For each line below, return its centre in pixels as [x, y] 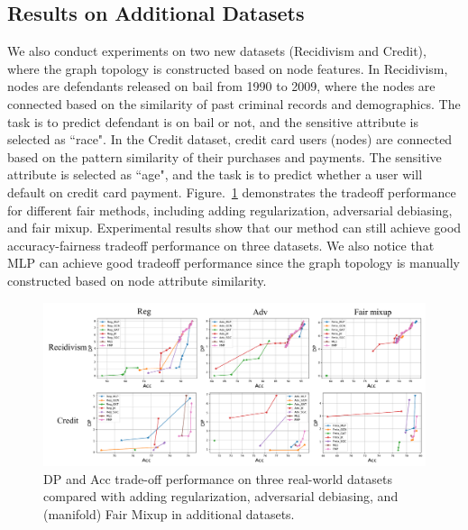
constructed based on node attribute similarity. [137, 280]
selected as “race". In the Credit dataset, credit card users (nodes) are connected [230, 139]
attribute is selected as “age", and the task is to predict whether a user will [215, 174]
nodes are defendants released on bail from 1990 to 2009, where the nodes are [221, 86]
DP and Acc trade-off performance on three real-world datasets [218, 478]
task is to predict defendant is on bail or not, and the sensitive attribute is [213, 121]
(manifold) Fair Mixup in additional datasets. [169, 514]
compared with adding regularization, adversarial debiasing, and [221, 496]
